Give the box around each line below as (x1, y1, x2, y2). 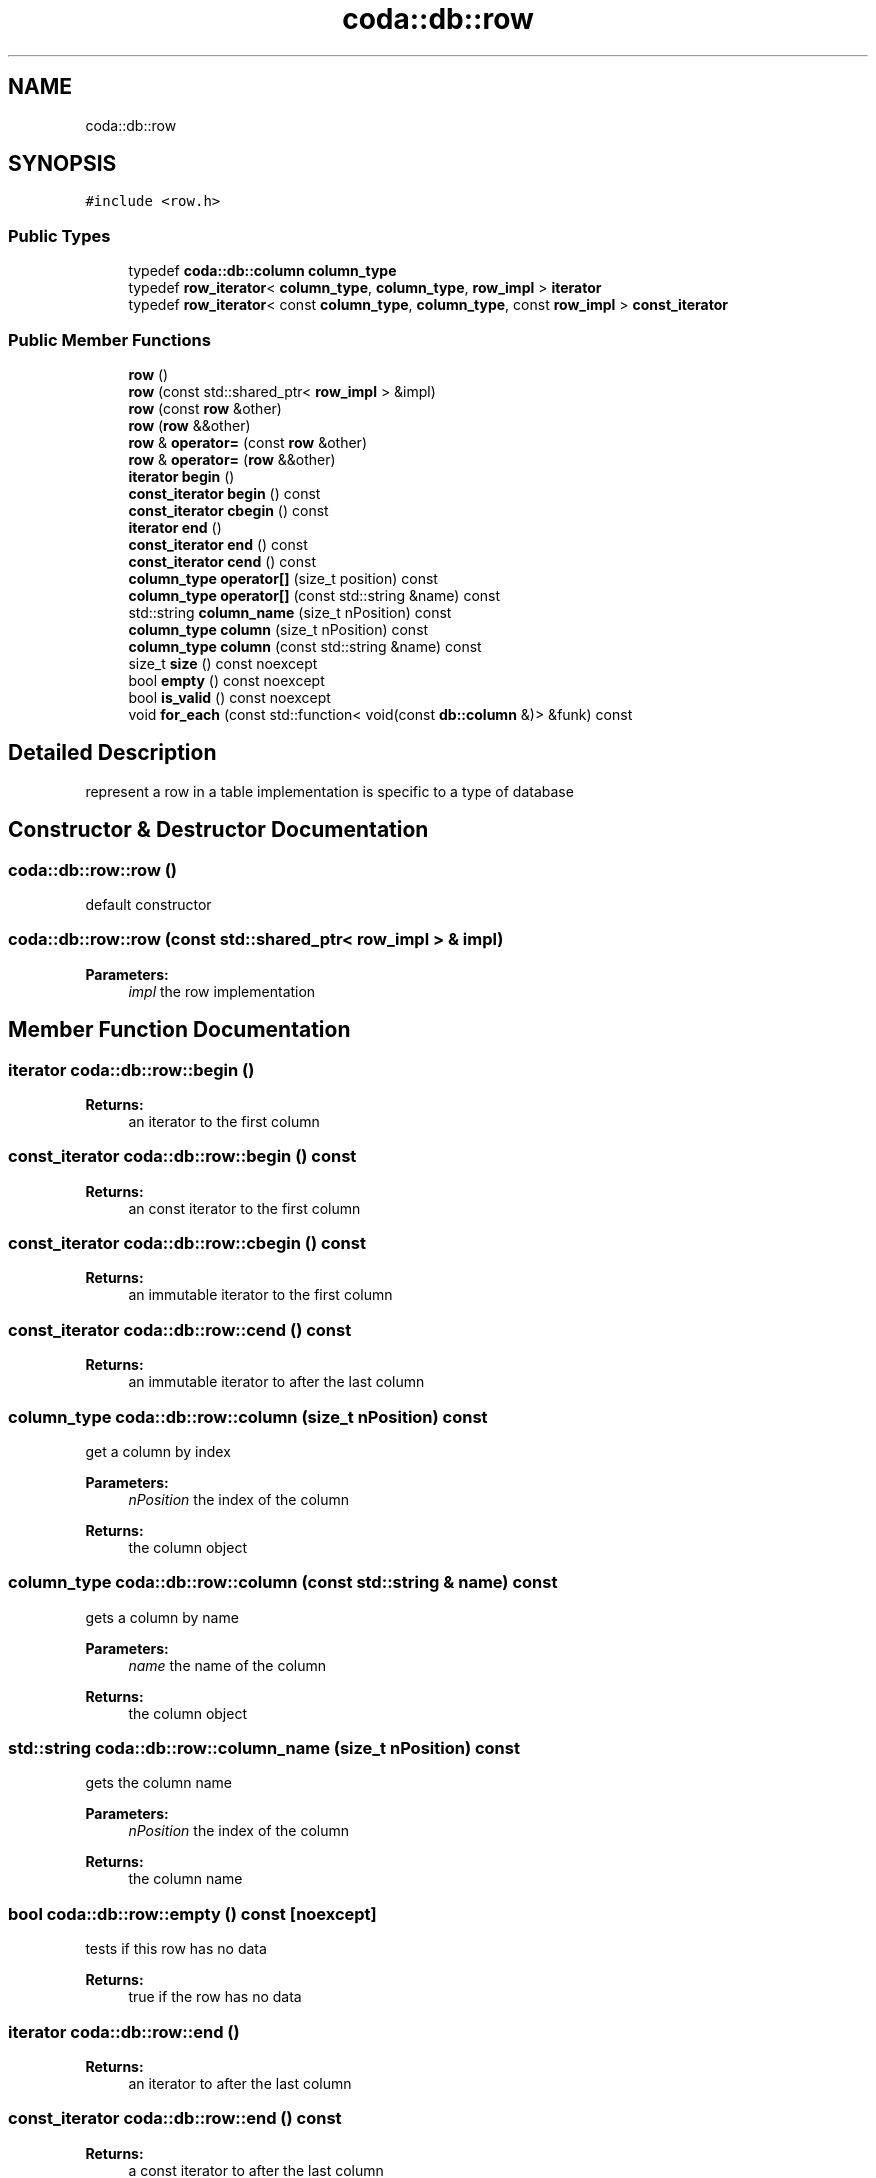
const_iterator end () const (128, 535, 308, 553)
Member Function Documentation (8, 1017, 351, 1043)
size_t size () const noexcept (128, 654, 318, 672)
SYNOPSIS (8, 151, 117, 177)
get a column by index (85, 1442, 231, 1460)
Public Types (8, 225, 111, 246)
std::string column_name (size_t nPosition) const (128, 603, 452, 621)
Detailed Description (8, 740, 217, 766)
